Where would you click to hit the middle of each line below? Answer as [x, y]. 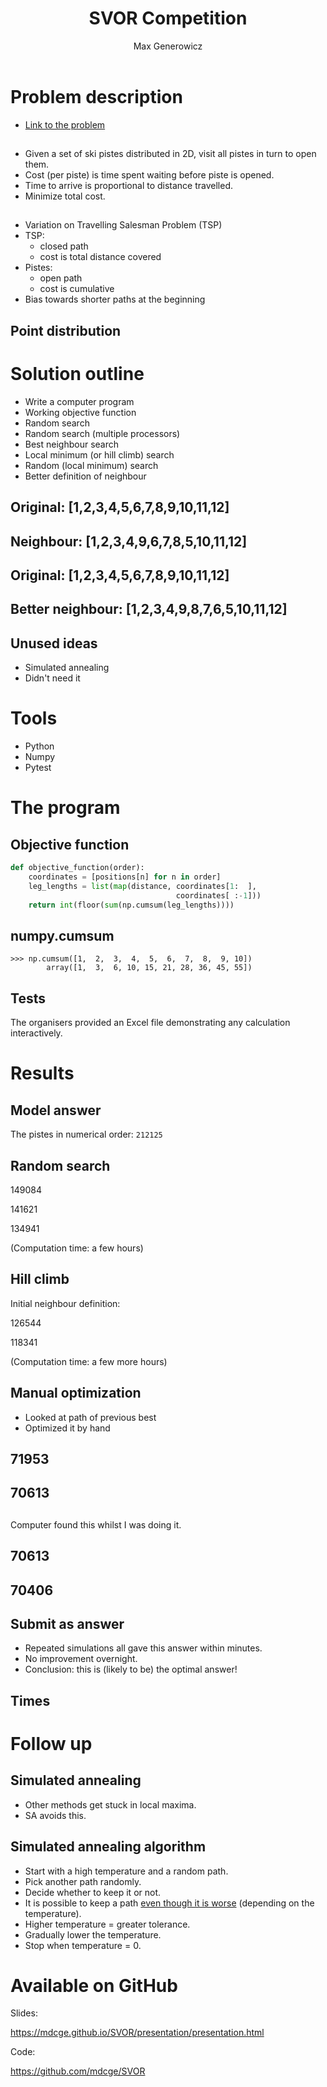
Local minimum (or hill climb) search [99, 454]
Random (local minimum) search [91, 465]
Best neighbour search [72, 444]
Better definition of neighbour [85, 476]
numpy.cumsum [62, 935]
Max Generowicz [168, 46]
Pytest [38, 768]
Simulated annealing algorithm [108, 1847]
